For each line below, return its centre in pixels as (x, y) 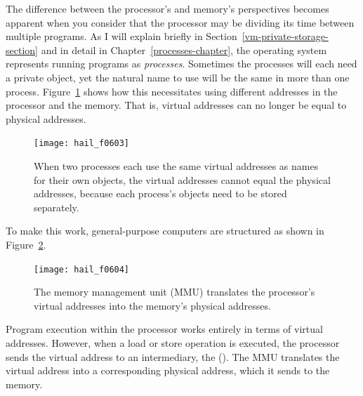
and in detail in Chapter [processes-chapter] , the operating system (184, 49)
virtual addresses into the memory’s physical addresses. (152, 305)
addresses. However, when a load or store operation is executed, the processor (173, 343)
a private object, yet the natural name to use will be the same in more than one (178, 77)
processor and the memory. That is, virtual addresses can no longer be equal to (176, 105)
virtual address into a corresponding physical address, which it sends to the (168, 370)
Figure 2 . (26, 244)
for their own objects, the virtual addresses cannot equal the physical (182, 179)
